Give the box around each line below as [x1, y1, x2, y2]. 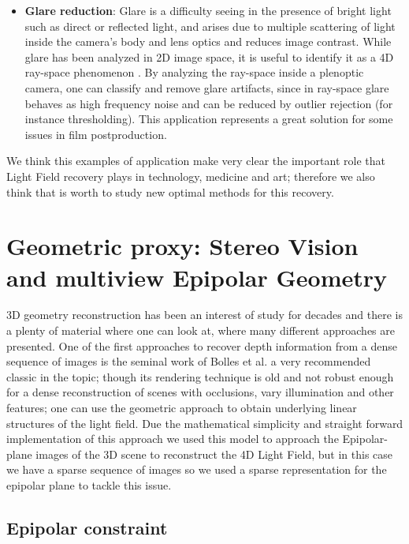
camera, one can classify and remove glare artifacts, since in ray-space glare [24, 79, 389, 96]
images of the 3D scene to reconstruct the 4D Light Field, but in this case [35, 445, 393, 462]
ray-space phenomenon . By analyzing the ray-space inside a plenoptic [24, 64, 364, 81]
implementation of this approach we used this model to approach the [6, 430, 339, 447]
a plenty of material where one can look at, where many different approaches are [6, 322, 395, 339]
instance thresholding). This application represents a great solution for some [24, 111, 393, 127]
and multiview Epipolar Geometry [6, 261, 388, 293]
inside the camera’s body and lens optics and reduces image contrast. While [24, 33, 392, 50]
